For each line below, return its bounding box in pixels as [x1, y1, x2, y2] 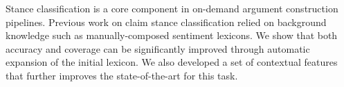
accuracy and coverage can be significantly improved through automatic [6, 41, 310, 55]
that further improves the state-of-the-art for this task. [6, 68, 238, 82]
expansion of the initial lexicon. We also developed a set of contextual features [6, 55, 338, 69]
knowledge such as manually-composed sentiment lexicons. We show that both [6, 28, 338, 42]
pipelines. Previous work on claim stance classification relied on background [6, 14, 327, 29]
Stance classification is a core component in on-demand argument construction [6, 1, 338, 15]
